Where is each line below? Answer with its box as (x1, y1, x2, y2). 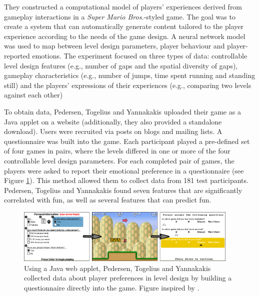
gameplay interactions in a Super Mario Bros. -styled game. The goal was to (4, 11, 235, 21)
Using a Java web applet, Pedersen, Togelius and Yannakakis (24, 262, 211, 273)
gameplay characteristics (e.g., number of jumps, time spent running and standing (4, 70, 255, 80)
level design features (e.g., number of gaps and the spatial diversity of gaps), (4, 60, 238, 70)
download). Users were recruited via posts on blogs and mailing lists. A (4, 126, 222, 136)
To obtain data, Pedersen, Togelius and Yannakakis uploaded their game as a (4, 106, 241, 116)
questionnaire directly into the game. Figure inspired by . (24, 282, 199, 292)
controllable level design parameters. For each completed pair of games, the (4, 155, 234, 165)
